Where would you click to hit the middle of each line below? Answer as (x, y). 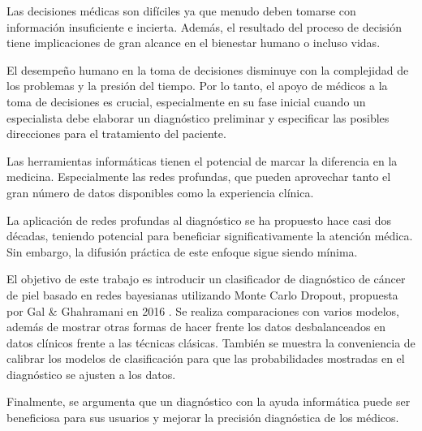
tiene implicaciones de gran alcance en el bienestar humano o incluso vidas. (194, 43)
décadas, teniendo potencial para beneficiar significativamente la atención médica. (210, 236)
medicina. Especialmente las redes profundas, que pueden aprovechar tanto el (199, 177)
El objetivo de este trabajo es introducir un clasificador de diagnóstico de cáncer (206, 279)
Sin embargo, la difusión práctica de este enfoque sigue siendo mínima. (182, 251)
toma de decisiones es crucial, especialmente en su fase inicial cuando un (186, 101)
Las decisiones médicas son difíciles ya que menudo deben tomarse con (181, 11)
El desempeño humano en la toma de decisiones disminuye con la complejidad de (208, 69)
